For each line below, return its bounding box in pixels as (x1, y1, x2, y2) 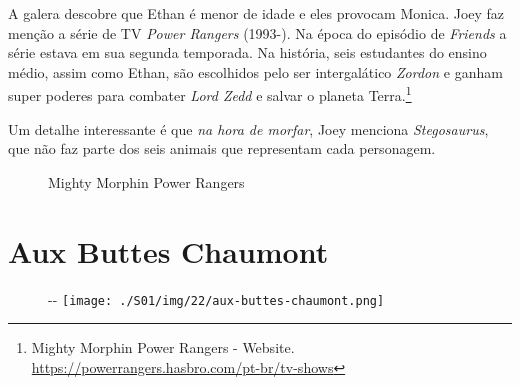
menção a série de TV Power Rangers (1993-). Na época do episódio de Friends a (8, 22, 507, 43)
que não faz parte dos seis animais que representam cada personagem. (8, 138, 436, 159)
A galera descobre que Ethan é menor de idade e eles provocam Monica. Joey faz (8, 3, 505, 23)
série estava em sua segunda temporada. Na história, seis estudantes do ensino (8, 42, 487, 63)
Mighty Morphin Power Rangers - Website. (31, 337, 295, 358)
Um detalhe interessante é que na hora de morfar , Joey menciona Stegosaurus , (8, 118, 489, 139)
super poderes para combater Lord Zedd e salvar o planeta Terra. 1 (8, 82, 412, 106)
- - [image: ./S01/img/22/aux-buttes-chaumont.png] (48, 288, 385, 309)
